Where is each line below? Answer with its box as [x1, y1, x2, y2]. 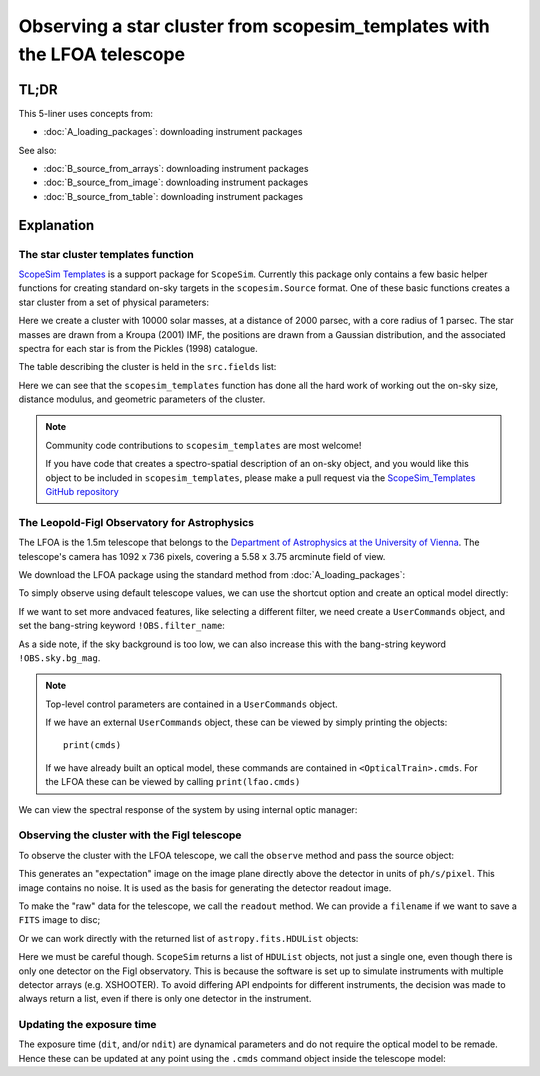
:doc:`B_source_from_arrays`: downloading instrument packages [43, 163, 309, 175]
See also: [18, 144, 57, 156]
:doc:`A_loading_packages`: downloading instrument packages [43, 126, 303, 138]
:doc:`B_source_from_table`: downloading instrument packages [43, 190, 304, 202]
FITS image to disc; [18, 914, 101, 926]
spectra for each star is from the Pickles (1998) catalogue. [18, 342, 259, 354]
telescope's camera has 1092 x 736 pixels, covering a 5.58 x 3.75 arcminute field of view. [18, 550, 386, 562]
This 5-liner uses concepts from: [18, 107, 154, 119]
